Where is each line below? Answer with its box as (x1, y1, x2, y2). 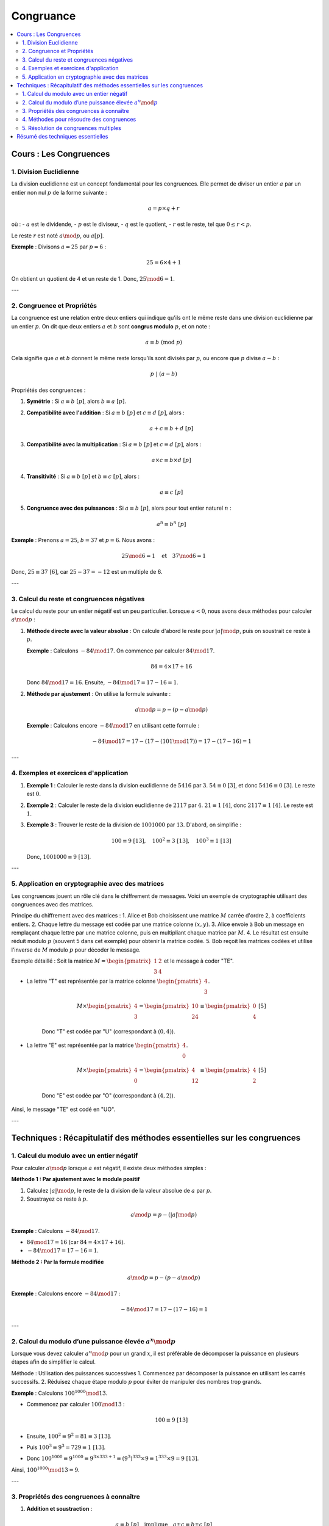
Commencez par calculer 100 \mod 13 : (26, 1400, 125, 1408)
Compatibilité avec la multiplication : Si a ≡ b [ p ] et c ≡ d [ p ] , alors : (26, 441, 202, 448)
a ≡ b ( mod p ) (145, 339, 183, 345)
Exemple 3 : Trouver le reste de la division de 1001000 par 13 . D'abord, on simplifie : (26, 821, 242, 828)
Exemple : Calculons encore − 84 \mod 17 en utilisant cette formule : (26, 722, 200, 729)
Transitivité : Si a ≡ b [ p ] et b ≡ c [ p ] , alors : (26, 472, 140, 480)
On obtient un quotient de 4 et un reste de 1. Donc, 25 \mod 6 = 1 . (11, 275, 175, 282)
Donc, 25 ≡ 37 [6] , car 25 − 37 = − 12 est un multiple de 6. (11, 568, 163, 576)
